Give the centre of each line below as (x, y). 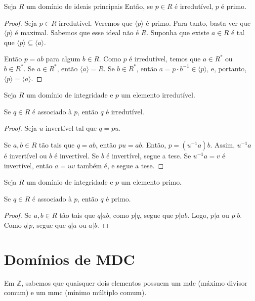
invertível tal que (71, 128)
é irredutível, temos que (165, 59)
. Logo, (198, 215)
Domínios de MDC (69, 259)
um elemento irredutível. (158, 95)
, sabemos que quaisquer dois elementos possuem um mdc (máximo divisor (134, 282)
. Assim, (223, 144)
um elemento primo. (151, 182)
